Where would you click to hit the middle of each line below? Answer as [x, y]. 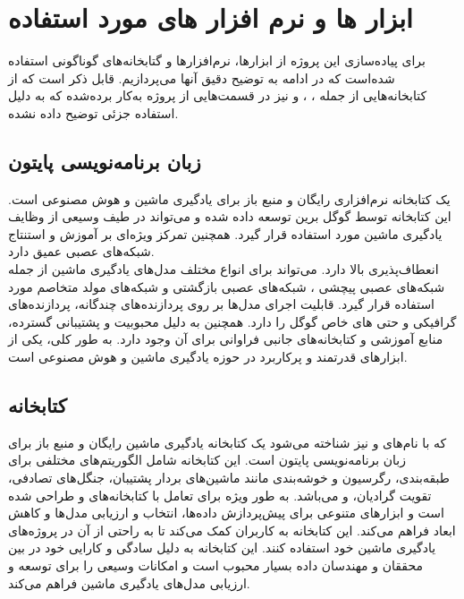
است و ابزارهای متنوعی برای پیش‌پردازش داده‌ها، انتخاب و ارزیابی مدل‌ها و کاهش [226, 513]
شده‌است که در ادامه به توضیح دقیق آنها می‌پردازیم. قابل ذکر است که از [202, 77]
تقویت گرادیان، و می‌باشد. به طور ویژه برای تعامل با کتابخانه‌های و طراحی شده [220, 495]
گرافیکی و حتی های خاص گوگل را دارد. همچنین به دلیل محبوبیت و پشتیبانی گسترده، [232, 321]
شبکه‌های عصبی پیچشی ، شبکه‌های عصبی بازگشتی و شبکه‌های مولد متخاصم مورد [227, 286]
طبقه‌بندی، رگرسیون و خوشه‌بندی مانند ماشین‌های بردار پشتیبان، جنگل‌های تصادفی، [229, 478]
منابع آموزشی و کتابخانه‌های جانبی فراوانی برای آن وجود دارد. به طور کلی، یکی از [226, 339]
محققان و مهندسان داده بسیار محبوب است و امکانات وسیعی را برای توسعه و [215, 565]
